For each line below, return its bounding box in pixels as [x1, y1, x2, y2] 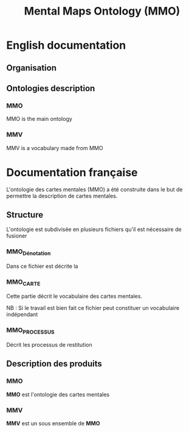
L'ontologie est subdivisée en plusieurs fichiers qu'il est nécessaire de [6, 226, 182, 233]
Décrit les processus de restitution [6, 341, 92, 348]
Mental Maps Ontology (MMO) [24, 4, 180, 18]
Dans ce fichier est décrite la [6, 262, 78, 270]
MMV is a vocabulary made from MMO [6, 144, 103, 151]
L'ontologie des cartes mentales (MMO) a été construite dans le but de [6, 185, 183, 193]
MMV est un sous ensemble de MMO [6, 419, 100, 427]
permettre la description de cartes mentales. [6, 192, 118, 199]
